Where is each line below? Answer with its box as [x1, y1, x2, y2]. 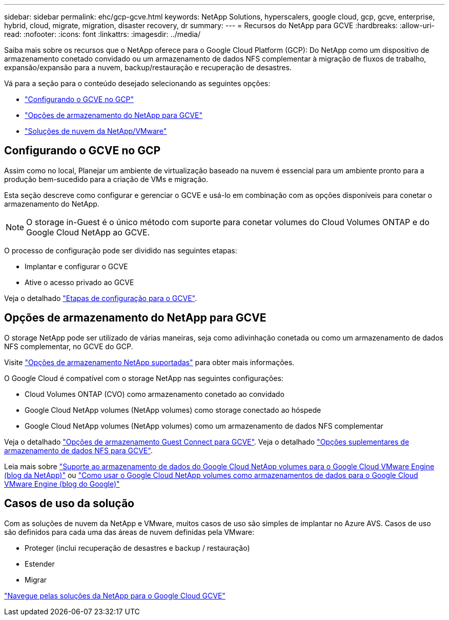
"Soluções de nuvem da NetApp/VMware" [25, 127, 167, 135]
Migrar [25, 575, 47, 584]
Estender [25, 559, 55, 568]
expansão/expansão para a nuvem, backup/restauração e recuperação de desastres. [4, 63, 292, 72]
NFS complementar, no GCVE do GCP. [4, 342, 133, 351]
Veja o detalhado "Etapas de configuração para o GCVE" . [4, 293, 197, 303]
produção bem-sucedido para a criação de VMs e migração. [4, 174, 208, 184]
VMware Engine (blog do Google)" [4, 479, 120, 488]
